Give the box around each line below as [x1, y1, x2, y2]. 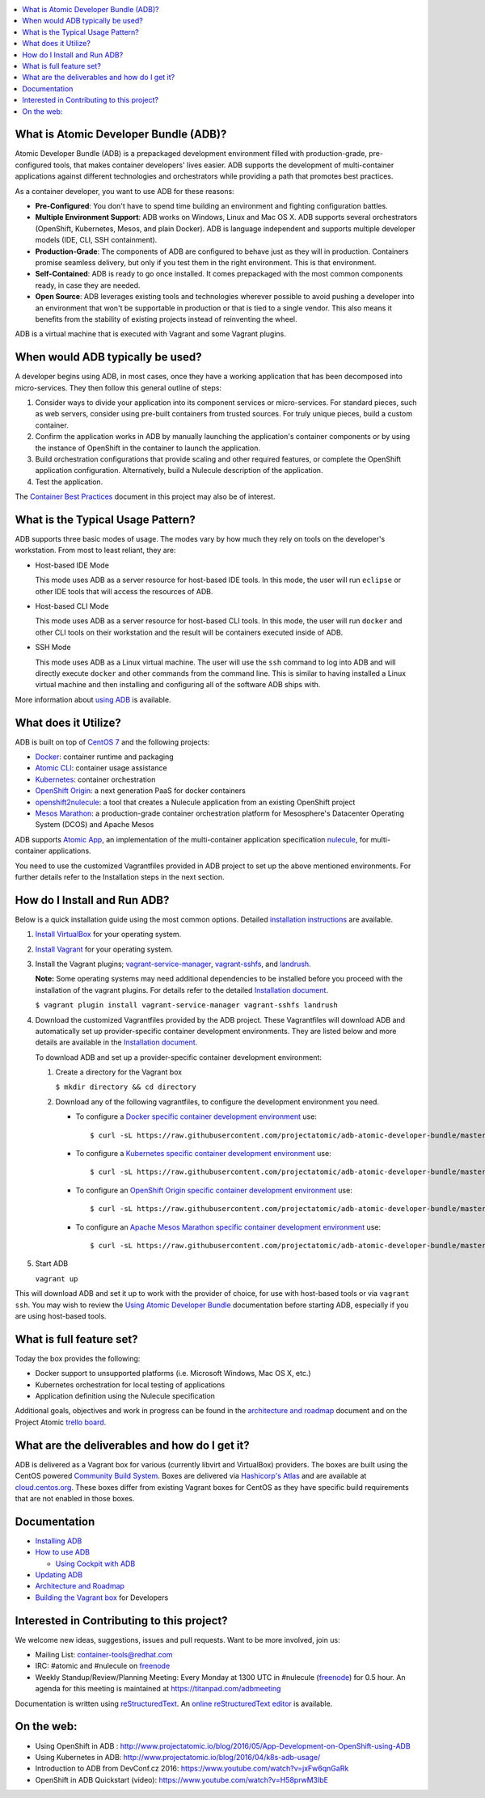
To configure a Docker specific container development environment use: [75, 1112, 317, 1121]
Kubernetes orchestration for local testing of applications [35, 1379, 226, 1390]
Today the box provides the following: [15, 1353, 141, 1363]
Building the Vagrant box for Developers [35, 1593, 169, 1602]
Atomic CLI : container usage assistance [35, 763, 167, 773]
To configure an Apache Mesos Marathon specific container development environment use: [75, 1222, 382, 1232]
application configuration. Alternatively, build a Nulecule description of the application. [35, 466, 323, 475]
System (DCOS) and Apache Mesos [35, 820, 154, 829]
